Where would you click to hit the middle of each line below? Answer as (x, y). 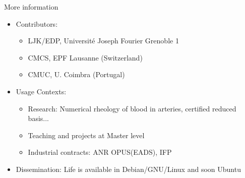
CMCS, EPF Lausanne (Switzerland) (85, 57)
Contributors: (37, 23)
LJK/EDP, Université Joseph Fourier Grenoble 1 (103, 41)
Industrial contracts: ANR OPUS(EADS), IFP (100, 152)
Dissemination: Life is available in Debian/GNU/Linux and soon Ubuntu (128, 169)
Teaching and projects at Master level (86, 135)
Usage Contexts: (41, 91)
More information (31, 7)
